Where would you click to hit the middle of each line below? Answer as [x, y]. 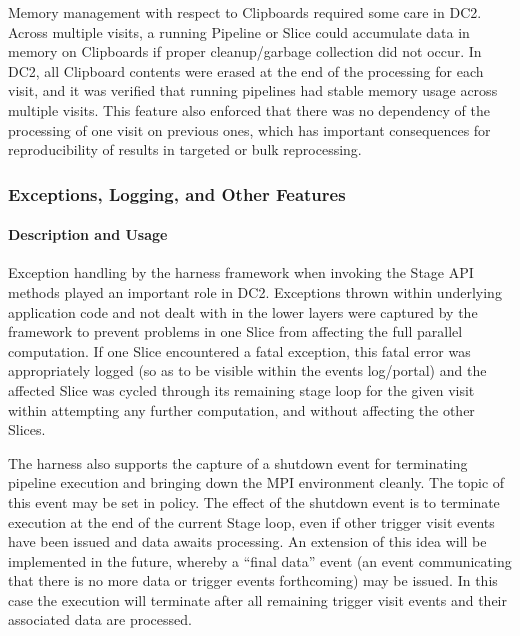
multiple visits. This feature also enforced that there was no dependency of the [249, 109]
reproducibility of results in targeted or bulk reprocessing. [185, 149]
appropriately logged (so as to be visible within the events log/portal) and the [247, 370]
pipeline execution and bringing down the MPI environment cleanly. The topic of [256, 482]
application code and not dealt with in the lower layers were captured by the [243, 311]
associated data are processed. [100, 619]
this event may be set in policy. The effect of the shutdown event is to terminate [254, 501]
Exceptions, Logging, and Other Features [177, 193]
